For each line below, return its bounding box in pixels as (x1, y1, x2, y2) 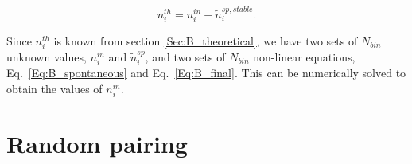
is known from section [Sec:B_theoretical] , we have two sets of (53, 32, 358, 49)
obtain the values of (6, 80, 103, 96)
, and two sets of (145, 49, 226, 65)
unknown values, (6, 49, 87, 65)
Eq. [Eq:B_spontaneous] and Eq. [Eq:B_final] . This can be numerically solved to (6, 64, 406, 81)
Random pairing (6, 127, 188, 160)
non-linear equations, (253, 49, 356, 65)
